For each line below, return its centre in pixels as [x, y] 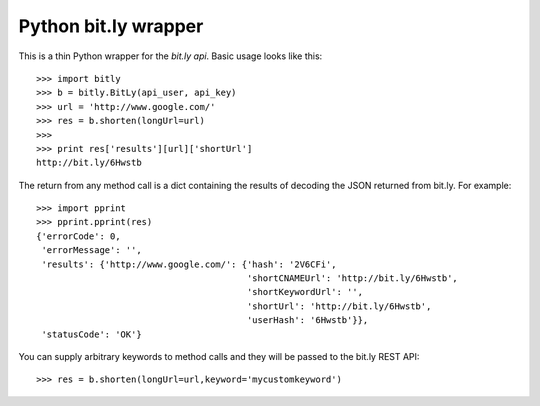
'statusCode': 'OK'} [91, 334]
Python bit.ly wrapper [111, 26]
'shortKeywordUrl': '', [305, 292]
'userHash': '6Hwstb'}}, [307, 320]
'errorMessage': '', [91, 250]
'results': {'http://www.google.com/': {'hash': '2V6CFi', [189, 264]
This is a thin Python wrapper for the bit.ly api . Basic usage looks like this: [170, 56]
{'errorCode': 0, [78, 236]
